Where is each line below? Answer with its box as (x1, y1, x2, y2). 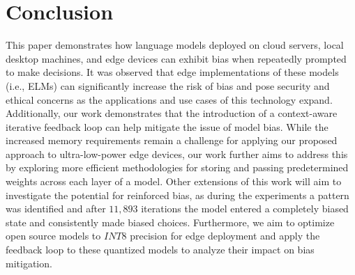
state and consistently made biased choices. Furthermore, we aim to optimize (6, 214, 335, 229)
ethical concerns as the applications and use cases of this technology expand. (6, 92, 333, 107)
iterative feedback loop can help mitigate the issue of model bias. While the (6, 119, 328, 134)
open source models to (6, 228, 101, 243)
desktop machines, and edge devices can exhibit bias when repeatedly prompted (6, 51, 347, 65)
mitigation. (6, 256, 52, 270)
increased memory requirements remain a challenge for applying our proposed (6, 133, 338, 148)
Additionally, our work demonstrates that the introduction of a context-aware (6, 106, 338, 120)
